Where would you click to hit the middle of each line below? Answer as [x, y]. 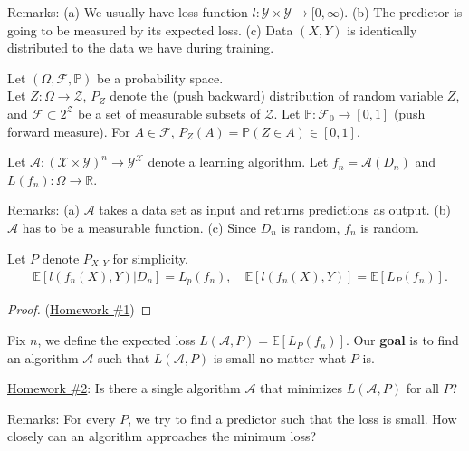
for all [422, 388]
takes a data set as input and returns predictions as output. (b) [275, 210]
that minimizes [301, 388]
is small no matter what [280, 357]
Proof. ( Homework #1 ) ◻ [80, 309]
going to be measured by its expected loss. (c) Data [150, 29]
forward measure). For [69, 131]
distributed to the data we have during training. [141, 48]
